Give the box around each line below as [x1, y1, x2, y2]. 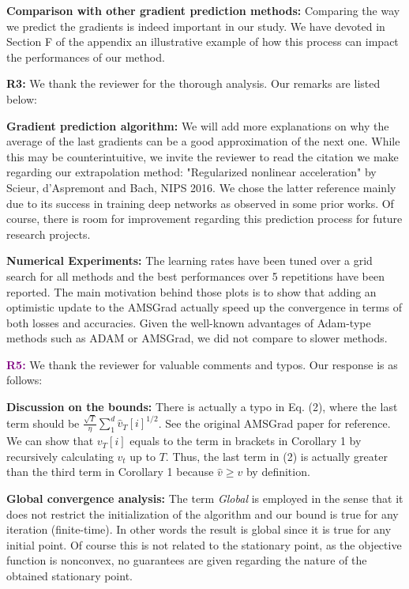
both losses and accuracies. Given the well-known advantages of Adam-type [6, 314, 371, 330]
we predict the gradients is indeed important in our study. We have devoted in [6, 17, 385, 34]
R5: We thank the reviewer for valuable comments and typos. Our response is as [6, 356, 398, 372]
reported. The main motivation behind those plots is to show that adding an [6, 283, 377, 300]
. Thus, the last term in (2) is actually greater [165, 447, 388, 464]
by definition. [246, 463, 310, 480]
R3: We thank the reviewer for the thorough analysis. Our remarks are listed [6, 75, 381, 92]
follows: [6, 372, 43, 388]
